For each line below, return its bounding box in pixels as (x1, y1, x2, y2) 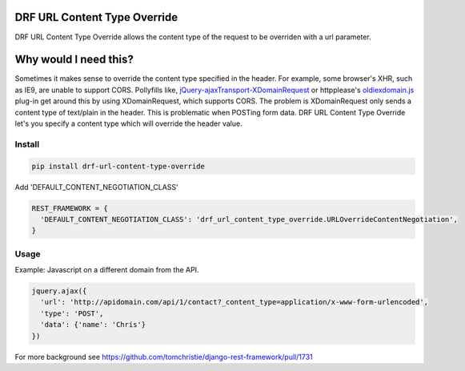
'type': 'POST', (40, 308, 104, 318)
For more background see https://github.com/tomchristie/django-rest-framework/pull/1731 (14, 352, 314, 361)
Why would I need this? (14, 53, 134, 67)
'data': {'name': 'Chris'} (40, 321, 146, 329)
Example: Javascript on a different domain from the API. (14, 265, 199, 275)
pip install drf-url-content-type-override (31, 161, 206, 171)
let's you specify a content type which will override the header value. (14, 119, 243, 128)
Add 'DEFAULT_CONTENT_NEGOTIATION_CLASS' (14, 182, 179, 192)
